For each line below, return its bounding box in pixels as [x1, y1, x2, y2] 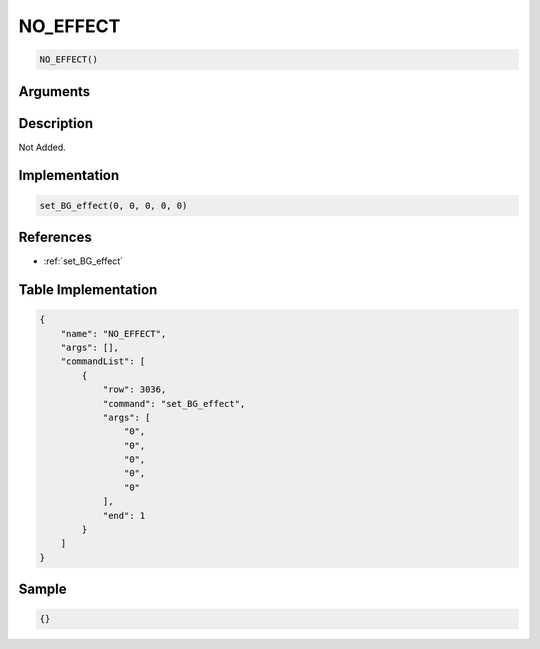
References [18, 229, 92, 246]
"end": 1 [102, 510, 146, 521]
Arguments [18, 83, 91, 100]
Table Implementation [18, 281, 158, 298]
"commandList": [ [60, 356, 146, 367]
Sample [18, 581, 67, 598]
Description [18, 115, 94, 132]
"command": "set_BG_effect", [102, 398, 246, 409]
